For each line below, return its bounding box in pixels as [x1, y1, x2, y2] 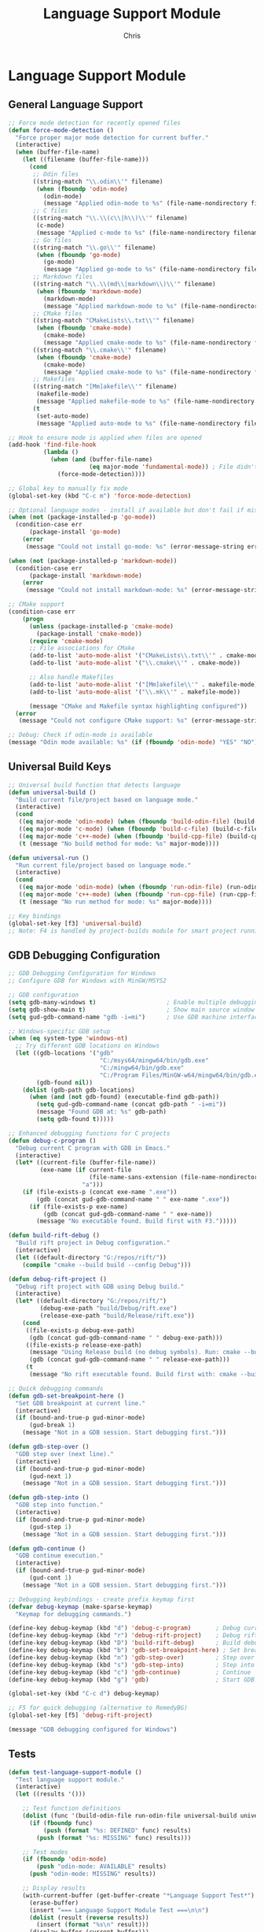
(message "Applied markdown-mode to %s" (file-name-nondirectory [42, 302, 262, 310]
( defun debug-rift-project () [8, 1275, 108, 1283]
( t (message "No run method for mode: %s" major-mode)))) [18, 898, 213, 906]
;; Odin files [32, 170, 79, 178]
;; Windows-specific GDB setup [8, 1027, 111, 1035]
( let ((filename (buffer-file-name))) [22, 155, 149, 164]
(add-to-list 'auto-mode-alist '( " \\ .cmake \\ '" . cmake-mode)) [28, 659, 241, 667]
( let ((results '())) [15, 1790, 86, 1798]
